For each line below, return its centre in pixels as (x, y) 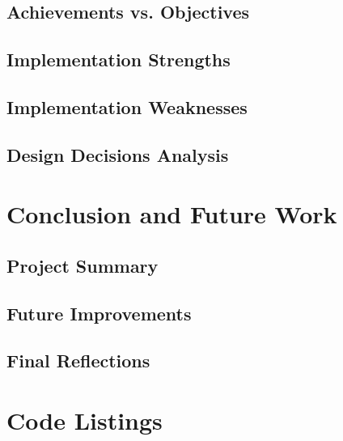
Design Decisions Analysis (118, 154)
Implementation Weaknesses (127, 106)
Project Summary (83, 265)
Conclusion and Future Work (172, 214)
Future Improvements (99, 313)
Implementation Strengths (119, 59)
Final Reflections (78, 360)
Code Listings (85, 420)
